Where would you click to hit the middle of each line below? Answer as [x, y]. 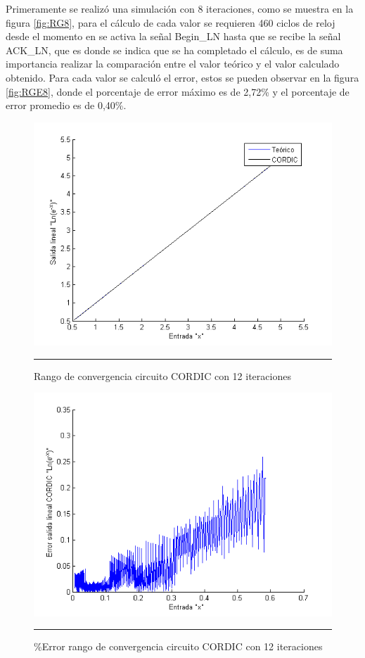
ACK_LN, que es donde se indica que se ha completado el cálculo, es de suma [174, 50]
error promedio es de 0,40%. [66, 105]
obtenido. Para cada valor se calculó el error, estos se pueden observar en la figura [182, 77]
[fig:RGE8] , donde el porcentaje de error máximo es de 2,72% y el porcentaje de [178, 91]
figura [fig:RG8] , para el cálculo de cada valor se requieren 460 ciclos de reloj [171, 22]
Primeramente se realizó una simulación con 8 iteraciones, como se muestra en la [180, 8]
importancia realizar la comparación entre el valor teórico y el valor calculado [173, 64]
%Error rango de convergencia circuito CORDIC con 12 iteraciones [178, 646]
